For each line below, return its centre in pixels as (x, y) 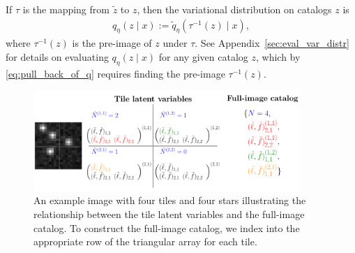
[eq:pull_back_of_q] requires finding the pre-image (115, 73)
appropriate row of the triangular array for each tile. (145, 241)
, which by (278, 57)
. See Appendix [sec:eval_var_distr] (272, 43)
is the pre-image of (112, 43)
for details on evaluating (57, 57)
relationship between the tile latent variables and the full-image (169, 214)
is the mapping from (66, 9)
